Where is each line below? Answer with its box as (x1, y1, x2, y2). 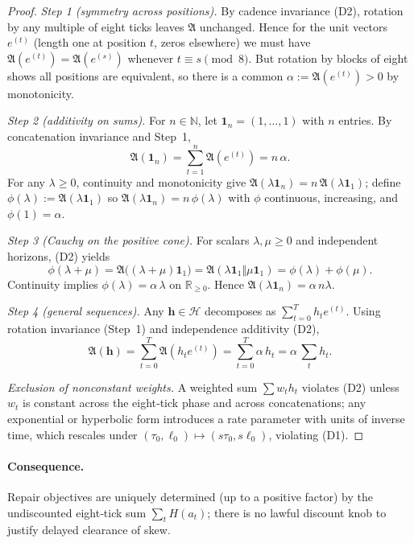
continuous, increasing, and (264, 189, 399, 206)
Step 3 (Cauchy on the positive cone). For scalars (7, 232, 250, 249)
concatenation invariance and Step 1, (7, 127, 191, 144)
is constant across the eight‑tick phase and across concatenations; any (23, 394, 366, 411)
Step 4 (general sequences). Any (7, 302, 164, 319)
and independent (296, 232, 379, 249)
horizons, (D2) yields (7, 248, 110, 265)
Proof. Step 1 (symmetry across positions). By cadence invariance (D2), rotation (7, 2, 404, 19)
